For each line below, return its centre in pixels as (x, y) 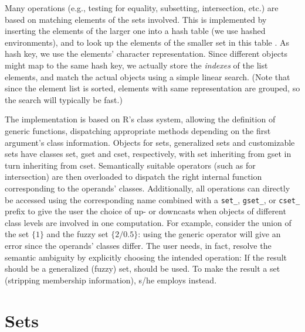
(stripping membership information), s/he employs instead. (111, 280)
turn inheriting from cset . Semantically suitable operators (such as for (130, 165)
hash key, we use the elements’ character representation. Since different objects (146, 54)
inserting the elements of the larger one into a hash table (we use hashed (135, 31)
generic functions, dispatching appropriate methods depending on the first (138, 130)
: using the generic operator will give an (209, 234)
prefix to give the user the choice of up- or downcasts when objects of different (145, 211)
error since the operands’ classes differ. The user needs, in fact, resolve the (138, 245)
